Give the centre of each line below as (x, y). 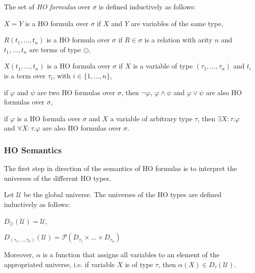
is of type (139, 264)
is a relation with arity (178, 40)
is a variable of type (163, 66)
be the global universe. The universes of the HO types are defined (123, 194)
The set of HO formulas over (47, 6)
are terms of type (55, 49)
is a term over (25, 75)
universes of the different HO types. (58, 178)
